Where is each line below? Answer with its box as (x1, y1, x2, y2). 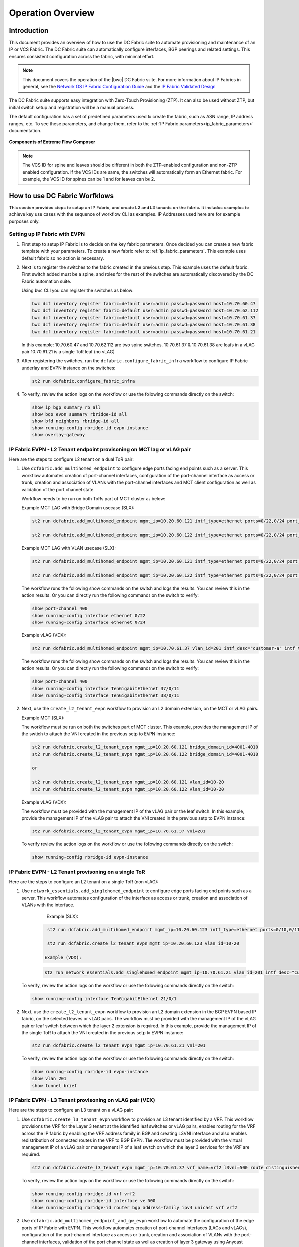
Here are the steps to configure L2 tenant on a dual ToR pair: (9, 456, 134, 462)
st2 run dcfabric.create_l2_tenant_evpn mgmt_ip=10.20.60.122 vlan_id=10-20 (32, 786, 224, 792)
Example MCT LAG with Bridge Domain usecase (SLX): (21, 505, 135, 511)
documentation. (9, 127, 42, 133)
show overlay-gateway (32, 432, 85, 438)
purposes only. (9, 218, 40, 224)
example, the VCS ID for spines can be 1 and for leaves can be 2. (22, 176, 155, 182)
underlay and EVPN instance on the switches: (21, 365, 116, 371)
